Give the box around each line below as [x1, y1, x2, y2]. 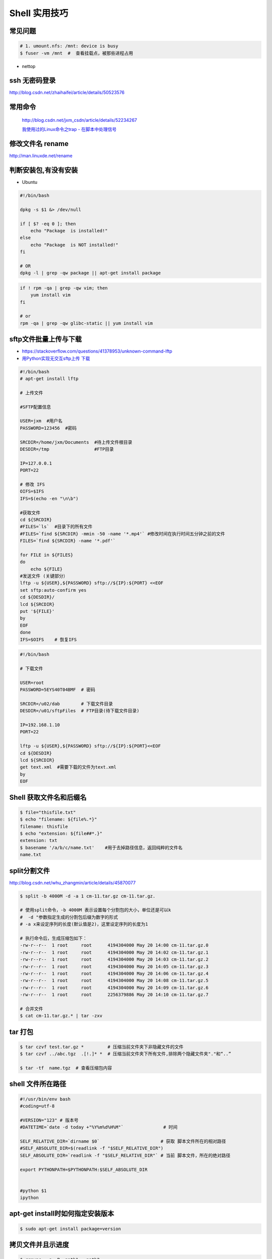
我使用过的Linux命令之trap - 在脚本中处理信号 [22, 126, 117, 132]
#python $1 [20, 1187, 47, 1194]
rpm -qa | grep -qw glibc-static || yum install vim [20, 320, 153, 326]
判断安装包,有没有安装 [9, 166, 78, 174]
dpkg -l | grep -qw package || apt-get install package [20, 270, 161, 276]
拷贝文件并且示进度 [9, 1240, 69, 1249]
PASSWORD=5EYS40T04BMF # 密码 [20, 687, 96, 692]
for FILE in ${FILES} [20, 552, 74, 557]
